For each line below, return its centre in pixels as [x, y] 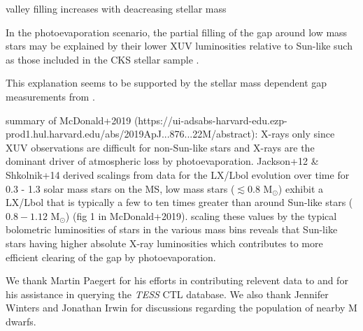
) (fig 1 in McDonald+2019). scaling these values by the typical [201, 215]
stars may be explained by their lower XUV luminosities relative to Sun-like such [179, 46]
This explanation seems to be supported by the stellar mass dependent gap [166, 83]
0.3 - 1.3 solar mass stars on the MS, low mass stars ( [120, 188]
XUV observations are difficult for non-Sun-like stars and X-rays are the [160, 147]
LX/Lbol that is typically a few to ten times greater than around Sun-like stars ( [179, 202]
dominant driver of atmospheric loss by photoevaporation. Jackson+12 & [162, 161]
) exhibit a [301, 188]
